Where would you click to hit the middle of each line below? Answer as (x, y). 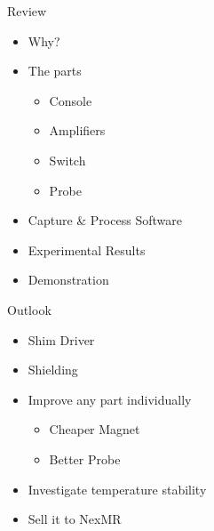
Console (71, 100)
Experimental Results (87, 249)
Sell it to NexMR (75, 519)
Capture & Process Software (105, 220)
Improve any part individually (110, 399)
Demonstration (68, 280)
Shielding (53, 370)
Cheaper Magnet (95, 429)
